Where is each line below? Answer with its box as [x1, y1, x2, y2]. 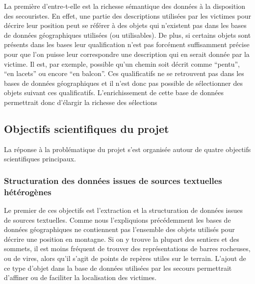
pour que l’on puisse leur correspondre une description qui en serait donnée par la [4, 49, 250, 59]
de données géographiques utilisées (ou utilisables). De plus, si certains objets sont [4, 29, 251, 40]
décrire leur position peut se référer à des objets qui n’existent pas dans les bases [4, 20, 247, 30]
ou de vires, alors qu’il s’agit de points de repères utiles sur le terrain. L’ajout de [4, 253, 246, 263]
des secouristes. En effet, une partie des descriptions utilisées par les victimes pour [4, 10, 252, 21]
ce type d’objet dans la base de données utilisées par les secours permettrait [4, 262, 232, 273]
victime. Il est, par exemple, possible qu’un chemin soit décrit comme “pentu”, [4, 58, 240, 69]
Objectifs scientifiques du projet [4, 121, 169, 136]
